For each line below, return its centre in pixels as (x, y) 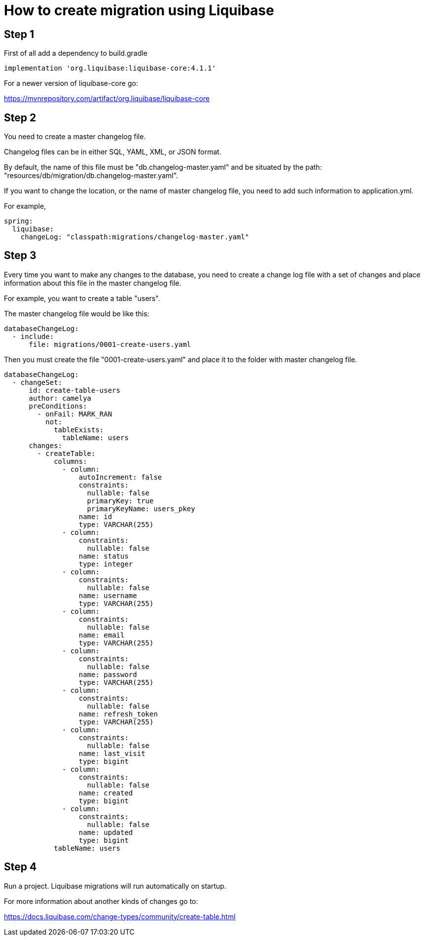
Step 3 (20, 256)
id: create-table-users (75, 390)
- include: (33, 336)
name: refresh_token (118, 714)
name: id (95, 516)
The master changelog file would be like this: (77, 313)
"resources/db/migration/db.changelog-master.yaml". (91, 176)
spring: (19, 221)
